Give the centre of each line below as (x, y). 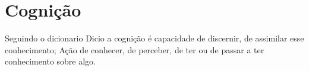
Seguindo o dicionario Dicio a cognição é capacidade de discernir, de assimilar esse (154, 38)
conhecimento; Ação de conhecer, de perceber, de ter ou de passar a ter (135, 49)
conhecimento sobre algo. (50, 61)
